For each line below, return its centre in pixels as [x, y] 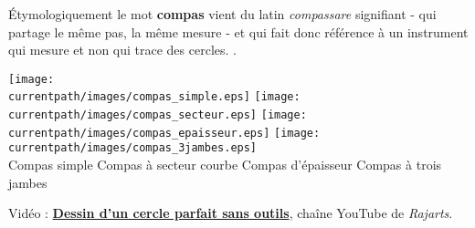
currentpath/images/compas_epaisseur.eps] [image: [164, 133]
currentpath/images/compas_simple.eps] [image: [154, 97]
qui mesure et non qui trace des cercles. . [122, 50]
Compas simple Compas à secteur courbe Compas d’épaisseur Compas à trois [225, 165]
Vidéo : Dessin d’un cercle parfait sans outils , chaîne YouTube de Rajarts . [231, 213]
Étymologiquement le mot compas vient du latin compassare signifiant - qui [222, 14]
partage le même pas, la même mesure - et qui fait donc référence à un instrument [238, 31]
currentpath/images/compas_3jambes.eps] [133, 148]
